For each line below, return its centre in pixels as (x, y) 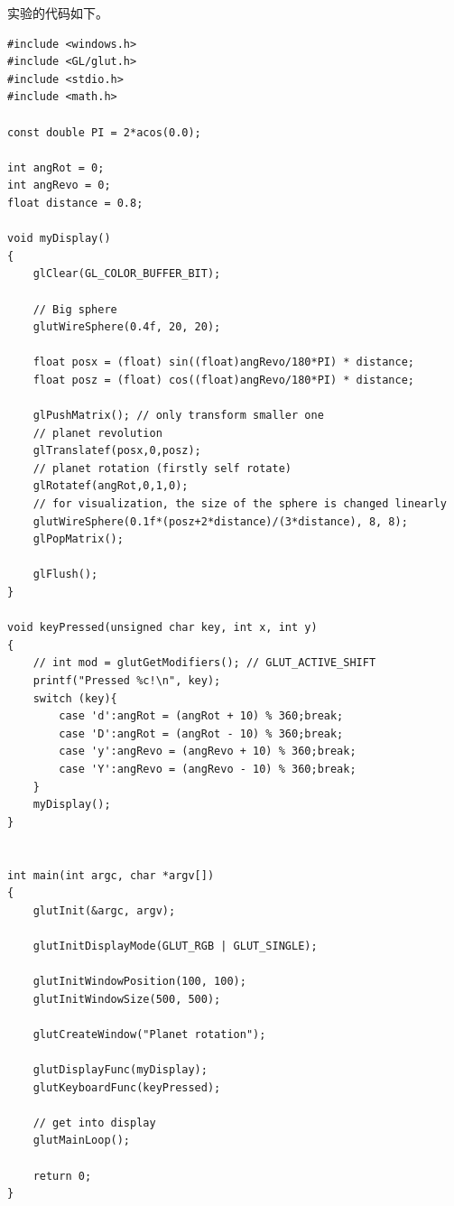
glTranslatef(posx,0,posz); (117, 451)
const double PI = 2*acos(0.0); (104, 132)
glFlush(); (65, 575)
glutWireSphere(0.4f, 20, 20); (127, 327)
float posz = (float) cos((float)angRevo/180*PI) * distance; (224, 380)
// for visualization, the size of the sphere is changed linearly (240, 504)
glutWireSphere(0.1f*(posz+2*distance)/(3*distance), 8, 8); (220, 521)
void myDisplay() (59, 239)
